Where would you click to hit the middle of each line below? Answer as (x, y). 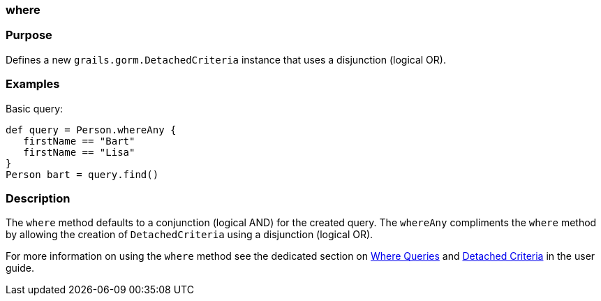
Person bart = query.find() (82, 174)
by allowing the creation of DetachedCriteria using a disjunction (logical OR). (190, 235)
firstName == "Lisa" (79, 152)
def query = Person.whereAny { (91, 130)
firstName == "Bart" (79, 141)
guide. (20, 268)
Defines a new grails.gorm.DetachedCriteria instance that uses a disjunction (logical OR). (226, 59)
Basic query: (35, 108)
